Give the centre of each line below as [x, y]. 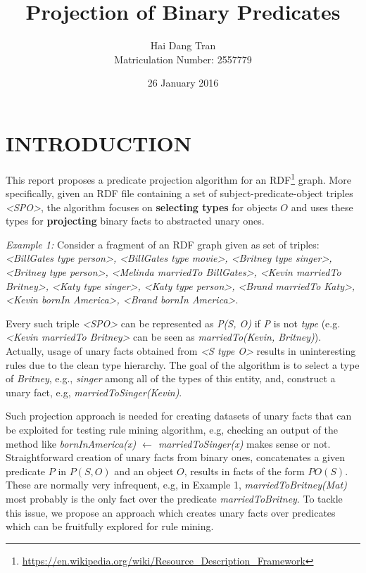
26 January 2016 [183, 83]
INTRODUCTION [99, 143]
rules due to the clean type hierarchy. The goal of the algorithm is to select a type [183, 364]
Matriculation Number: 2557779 [183, 59]
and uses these [322, 207]
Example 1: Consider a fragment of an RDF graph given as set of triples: [163, 244]
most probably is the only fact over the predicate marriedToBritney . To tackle [174, 498]
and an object [144, 471]
